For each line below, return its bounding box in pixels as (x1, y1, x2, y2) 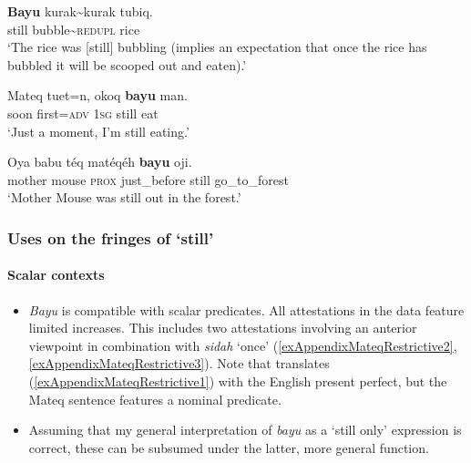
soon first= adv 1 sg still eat (7, 103, 159, 122)
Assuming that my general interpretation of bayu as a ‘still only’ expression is (28, 420, 462, 439)
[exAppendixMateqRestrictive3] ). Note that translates (28, 354, 330, 373)
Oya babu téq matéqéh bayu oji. (7, 152, 192, 171)
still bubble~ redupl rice (7, 19, 140, 38)
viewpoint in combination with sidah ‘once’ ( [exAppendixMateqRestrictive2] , (28, 335, 457, 355)
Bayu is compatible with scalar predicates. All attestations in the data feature (28, 300, 465, 319)
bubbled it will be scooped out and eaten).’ (7, 55, 247, 74)
